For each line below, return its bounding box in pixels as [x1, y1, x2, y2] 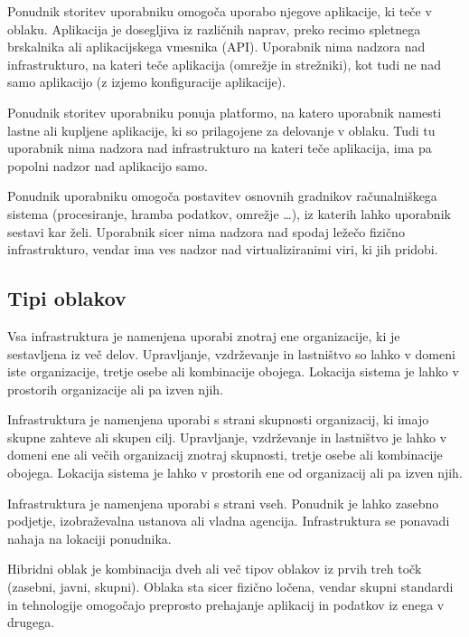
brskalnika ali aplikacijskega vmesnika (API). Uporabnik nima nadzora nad [7, 37, 426, 56]
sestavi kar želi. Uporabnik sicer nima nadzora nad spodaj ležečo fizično [7, 222, 405, 241]
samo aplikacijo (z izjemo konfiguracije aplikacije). [7, 72, 286, 91]
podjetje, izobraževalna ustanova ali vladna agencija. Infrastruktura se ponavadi [7, 511, 450, 530]
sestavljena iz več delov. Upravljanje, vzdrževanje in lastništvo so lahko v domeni [7, 344, 455, 363]
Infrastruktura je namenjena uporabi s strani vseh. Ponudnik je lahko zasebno [7, 493, 439, 512]
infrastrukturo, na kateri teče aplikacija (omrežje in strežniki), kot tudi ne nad [7, 54, 441, 73]
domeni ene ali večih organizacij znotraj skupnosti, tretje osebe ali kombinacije [7, 445, 443, 464]
